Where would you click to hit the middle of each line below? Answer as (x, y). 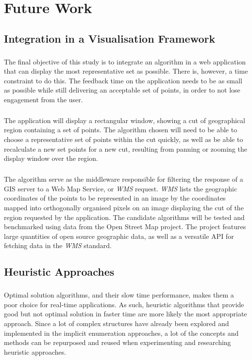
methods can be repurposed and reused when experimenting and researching (118, 342)
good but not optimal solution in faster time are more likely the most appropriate (126, 314)
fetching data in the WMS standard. (58, 245)
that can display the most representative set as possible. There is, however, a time (126, 71)
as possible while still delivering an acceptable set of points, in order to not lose (122, 90)
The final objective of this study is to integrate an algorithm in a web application (125, 61)
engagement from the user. (43, 99)
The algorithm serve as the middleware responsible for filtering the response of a (124, 179)
